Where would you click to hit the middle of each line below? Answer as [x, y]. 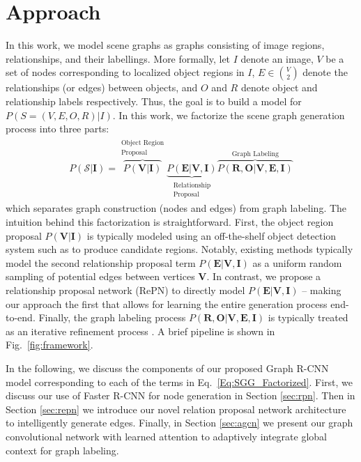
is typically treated [308, 317]
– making [322, 290]
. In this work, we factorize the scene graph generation [229, 115]
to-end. [21, 317]
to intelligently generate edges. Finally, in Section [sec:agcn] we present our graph [179, 423]
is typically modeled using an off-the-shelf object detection [212, 235]
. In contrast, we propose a [264, 276]
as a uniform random [297, 262]
